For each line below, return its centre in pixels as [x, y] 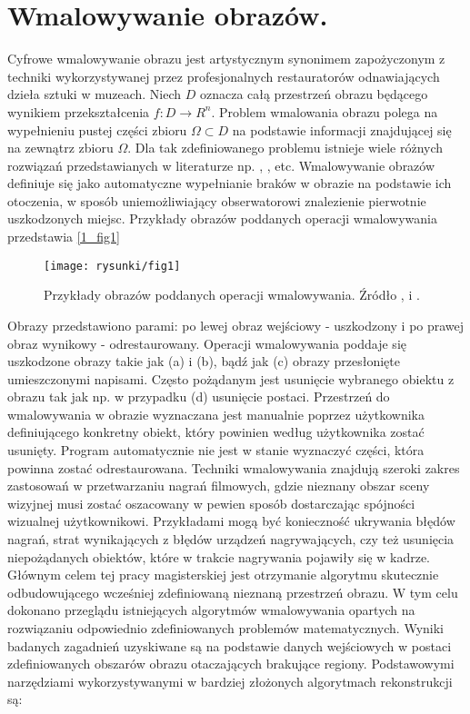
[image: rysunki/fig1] [112, 266]
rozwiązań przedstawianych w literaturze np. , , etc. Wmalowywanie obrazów [221, 165]
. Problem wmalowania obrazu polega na [325, 111]
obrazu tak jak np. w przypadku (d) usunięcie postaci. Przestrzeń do [199, 397]
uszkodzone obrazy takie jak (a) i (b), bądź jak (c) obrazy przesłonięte [204, 361]
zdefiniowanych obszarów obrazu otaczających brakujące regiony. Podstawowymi [231, 664]
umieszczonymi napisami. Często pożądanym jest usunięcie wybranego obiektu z [231, 378]
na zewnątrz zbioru [60, 148]
